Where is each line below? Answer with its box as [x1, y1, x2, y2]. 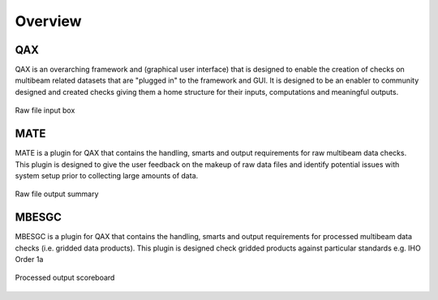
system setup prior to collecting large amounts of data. [15, 170, 199, 180]
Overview [15, 12, 82, 30]
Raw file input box [15, 105, 75, 115]
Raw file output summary [15, 189, 99, 199]
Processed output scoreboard [15, 272, 115, 283]
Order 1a [15, 255, 44, 264]
